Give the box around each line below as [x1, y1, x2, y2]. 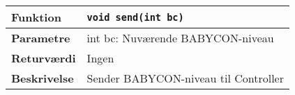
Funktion [11, 9, 61, 25]
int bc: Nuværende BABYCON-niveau [86, 30, 274, 46]
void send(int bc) [86, 11, 184, 23]
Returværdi [11, 50, 76, 66]
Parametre [11, 30, 70, 46]
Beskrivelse [11, 70, 74, 86]
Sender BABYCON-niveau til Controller [86, 70, 284, 86]
